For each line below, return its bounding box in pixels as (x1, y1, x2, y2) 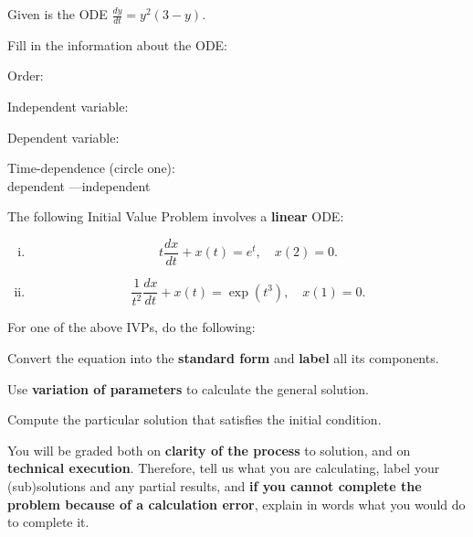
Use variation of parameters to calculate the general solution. (7, 379, 369, 398)
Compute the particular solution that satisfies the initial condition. (7, 410, 382, 429)
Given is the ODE (7, 5, 108, 23)
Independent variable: (7, 97, 129, 116)
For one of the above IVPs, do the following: (7, 317, 256, 337)
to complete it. (7, 512, 89, 532)
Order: (7, 66, 44, 85)
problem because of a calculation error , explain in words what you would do (7, 494, 466, 513)
